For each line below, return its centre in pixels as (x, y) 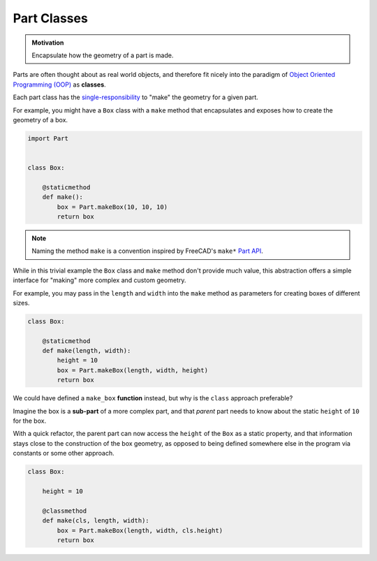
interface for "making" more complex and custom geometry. (99, 280)
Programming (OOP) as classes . (59, 85)
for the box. (30, 421)
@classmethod (65, 511)
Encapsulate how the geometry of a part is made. (103, 55)
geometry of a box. (40, 119)
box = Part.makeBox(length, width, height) (133, 370)
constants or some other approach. (64, 453)
